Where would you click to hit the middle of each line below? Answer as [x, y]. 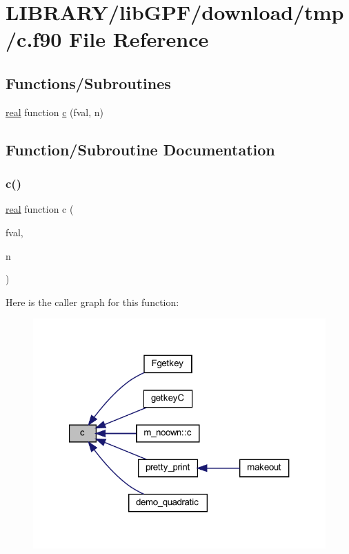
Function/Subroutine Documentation [140, 149]
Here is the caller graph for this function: [92, 302]
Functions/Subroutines [88, 83]
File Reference [139, 39]
